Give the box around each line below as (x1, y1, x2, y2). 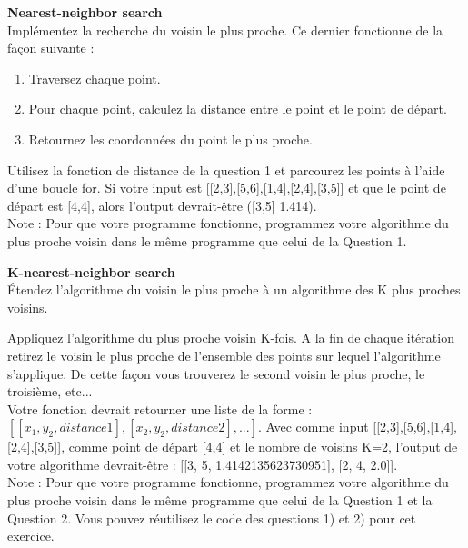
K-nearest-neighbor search (7, 262, 175, 281)
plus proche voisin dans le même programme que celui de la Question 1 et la (7, 491, 433, 510)
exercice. (7, 526, 55, 545)
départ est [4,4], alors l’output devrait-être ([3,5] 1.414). (7, 195, 317, 214)
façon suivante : (7, 38, 95, 57)
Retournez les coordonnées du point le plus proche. (28, 129, 313, 148)
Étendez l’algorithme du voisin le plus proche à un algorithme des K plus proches (7, 280, 461, 299)
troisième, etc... (7, 382, 93, 401)
